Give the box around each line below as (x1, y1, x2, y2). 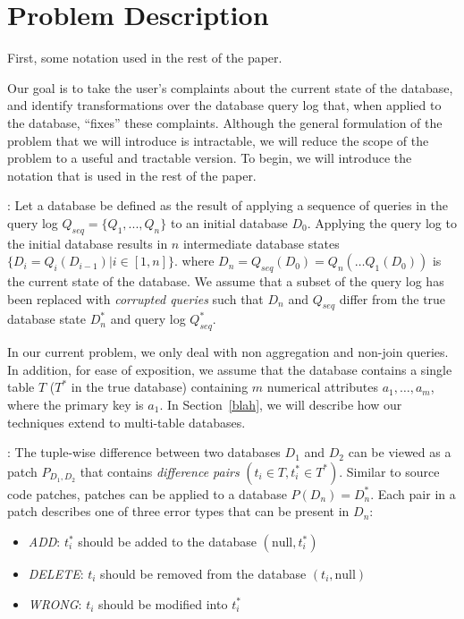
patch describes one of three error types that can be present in (7, 502, 350, 521)
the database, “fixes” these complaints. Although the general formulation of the (7, 113, 443, 131)
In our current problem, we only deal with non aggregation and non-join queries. (7, 343, 449, 361)
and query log (110, 309, 186, 328)
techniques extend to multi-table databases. (7, 412, 246, 431)
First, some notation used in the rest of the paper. (7, 48, 283, 67)
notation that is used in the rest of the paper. (7, 165, 257, 184)
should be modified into (98, 594, 228, 613)
